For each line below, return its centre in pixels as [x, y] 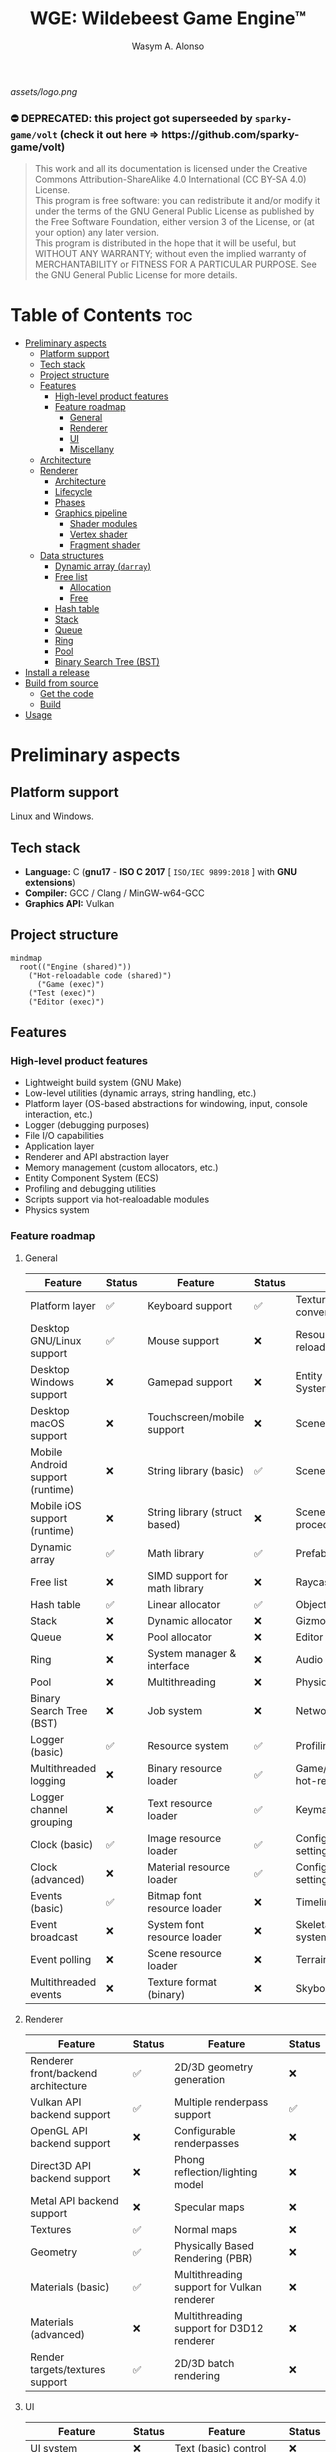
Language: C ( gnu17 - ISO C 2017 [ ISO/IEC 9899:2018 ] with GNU [161, 871]
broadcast [53, 1937]
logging [48, 1780]
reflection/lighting [216, 2172]
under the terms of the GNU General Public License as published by [174, 211]
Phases [70, 503]
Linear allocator [184, 1604]
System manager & [192, 1653]
